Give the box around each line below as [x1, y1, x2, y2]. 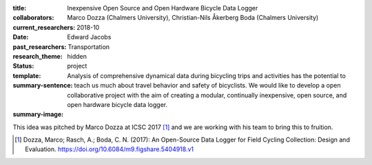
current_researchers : [12, 23, 76, 31]
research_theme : [12, 52, 63, 60]
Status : [12, 62, 34, 70]
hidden [67, 52, 87, 60]
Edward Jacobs [67, 33, 112, 41]
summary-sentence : [12, 81, 73, 90]
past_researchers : [12, 42, 67, 51]
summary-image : [12, 110, 64, 119]
